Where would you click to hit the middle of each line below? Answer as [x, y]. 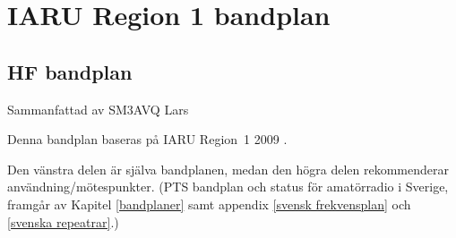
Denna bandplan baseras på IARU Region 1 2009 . [147, 139]
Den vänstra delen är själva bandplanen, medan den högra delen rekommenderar [228, 169]
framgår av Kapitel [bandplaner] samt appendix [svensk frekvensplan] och [209, 204]
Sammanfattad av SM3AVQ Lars [98, 109]
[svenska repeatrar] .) [63, 221]
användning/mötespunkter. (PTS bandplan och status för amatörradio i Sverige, [228, 187]
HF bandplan [70, 71]
